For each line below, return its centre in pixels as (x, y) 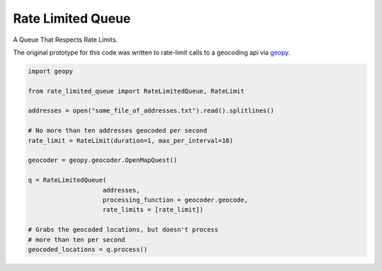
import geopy (51, 71)
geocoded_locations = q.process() (88, 249)
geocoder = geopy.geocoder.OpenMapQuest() (103, 160)
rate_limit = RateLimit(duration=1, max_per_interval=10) (131, 140)
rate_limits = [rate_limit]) (153, 210)
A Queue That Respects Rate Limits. (65, 40)
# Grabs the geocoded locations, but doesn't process (123, 230)
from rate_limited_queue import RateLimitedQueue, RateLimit (136, 91)
